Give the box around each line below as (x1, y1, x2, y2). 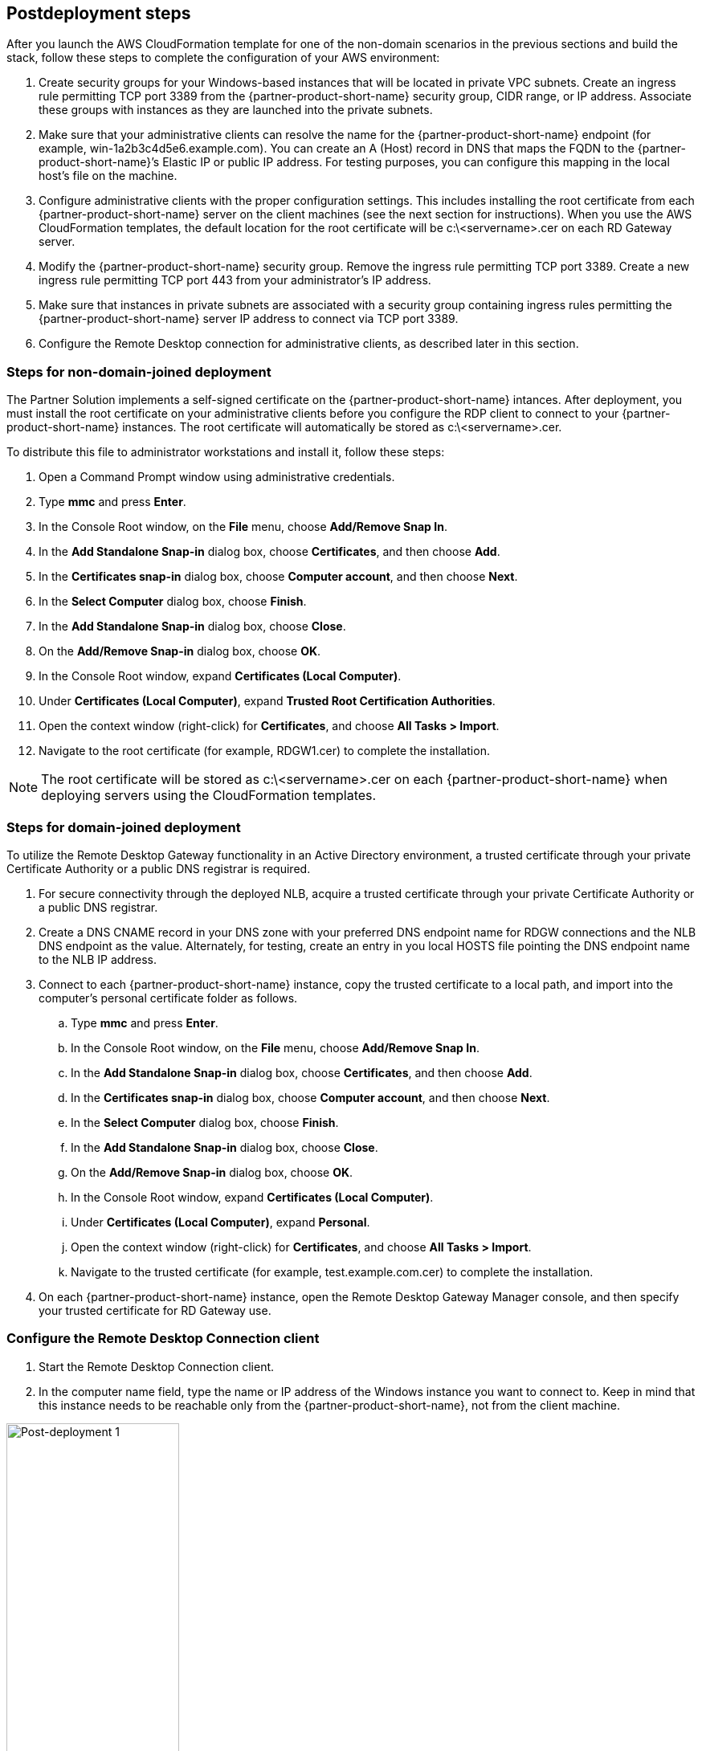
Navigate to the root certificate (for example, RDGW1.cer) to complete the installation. (39, 744, 490, 758)
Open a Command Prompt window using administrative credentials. (39, 470, 395, 484)
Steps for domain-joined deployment (6, 818, 241, 835)
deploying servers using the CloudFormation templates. (41, 787, 377, 804)
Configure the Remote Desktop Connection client (6, 1330, 320, 1347)
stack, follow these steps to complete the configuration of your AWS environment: (6, 51, 440, 65)
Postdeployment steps (6, 3, 191, 23)
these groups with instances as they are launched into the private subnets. (39, 103, 433, 117)
